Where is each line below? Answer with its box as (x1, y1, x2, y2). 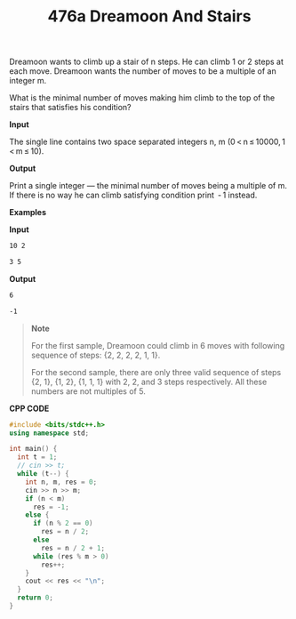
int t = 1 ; (17, 453, 58, 462)
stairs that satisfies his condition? (9, 102, 132, 113)
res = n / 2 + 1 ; (41, 543, 105, 552)
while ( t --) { (17, 470, 69, 478)
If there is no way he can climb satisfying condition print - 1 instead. (9, 189, 258, 201)
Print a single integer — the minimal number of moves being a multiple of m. (9, 181, 287, 191)
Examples (9, 207, 47, 218)
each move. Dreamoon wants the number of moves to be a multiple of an (9, 66, 277, 76)
